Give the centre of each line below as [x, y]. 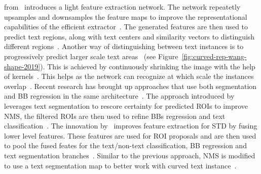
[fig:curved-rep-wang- [214, 56]
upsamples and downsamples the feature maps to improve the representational [126, 16]
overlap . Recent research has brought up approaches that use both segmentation [130, 86]
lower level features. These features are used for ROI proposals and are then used [130, 135]
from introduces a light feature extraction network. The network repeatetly [122, 7]
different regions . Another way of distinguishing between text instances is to [124, 46]
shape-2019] [22, 66]
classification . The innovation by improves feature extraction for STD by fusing [131, 126]
